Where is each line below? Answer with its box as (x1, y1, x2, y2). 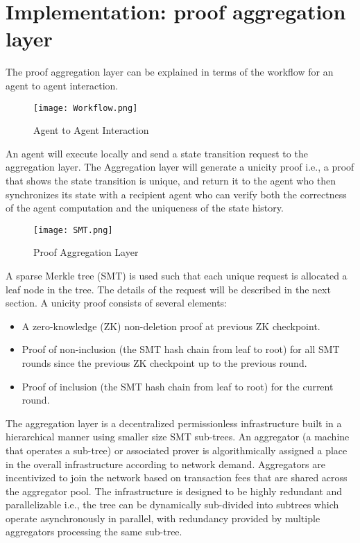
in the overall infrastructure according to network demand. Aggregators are (6, 456, 325, 471)
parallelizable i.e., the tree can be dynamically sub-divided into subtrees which (6, 497, 339, 512)
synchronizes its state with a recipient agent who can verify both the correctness (6, 187, 347, 201)
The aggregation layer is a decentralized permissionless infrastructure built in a (6, 415, 342, 430)
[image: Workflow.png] (33, 103, 138, 113)
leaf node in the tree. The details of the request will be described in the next (6, 282, 331, 296)
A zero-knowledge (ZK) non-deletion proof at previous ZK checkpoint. (22, 318, 320, 333)
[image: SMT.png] (33, 225, 113, 235)
